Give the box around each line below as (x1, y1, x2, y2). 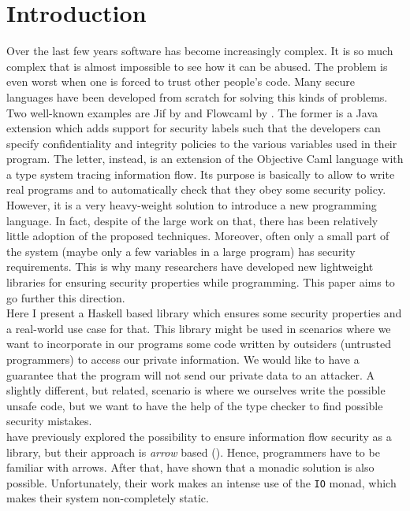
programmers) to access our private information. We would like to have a (6, 351, 360, 367)
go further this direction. (6, 289, 125, 305)
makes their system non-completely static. (6, 490, 209, 506)
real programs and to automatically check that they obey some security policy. (6, 181, 386, 198)
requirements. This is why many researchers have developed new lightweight (6, 258, 374, 275)
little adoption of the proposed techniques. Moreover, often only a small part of (6, 228, 389, 244)
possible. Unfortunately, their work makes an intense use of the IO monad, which (6, 474, 397, 491)
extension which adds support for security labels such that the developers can (6, 120, 381, 136)
